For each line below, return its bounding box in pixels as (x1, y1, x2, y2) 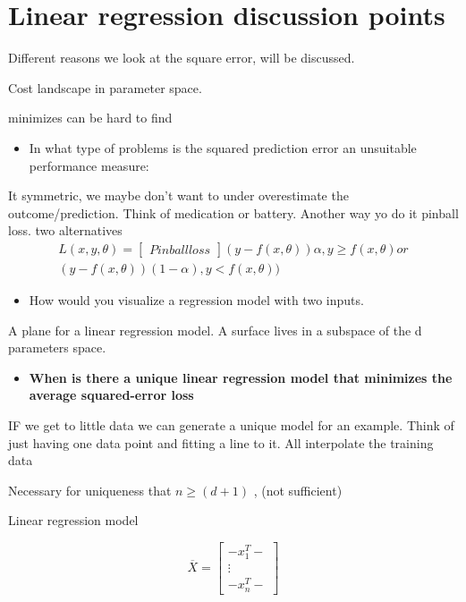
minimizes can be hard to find (8, 108, 173, 127)
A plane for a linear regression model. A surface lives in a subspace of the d (8, 320, 422, 339)
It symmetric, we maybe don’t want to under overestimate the (8, 186, 349, 205)
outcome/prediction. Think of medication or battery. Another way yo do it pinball (8, 203, 459, 222)
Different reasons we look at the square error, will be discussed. (8, 48, 355, 67)
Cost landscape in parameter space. (8, 78, 202, 97)
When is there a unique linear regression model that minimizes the (29, 368, 453, 386)
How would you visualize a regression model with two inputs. (29, 290, 364, 309)
